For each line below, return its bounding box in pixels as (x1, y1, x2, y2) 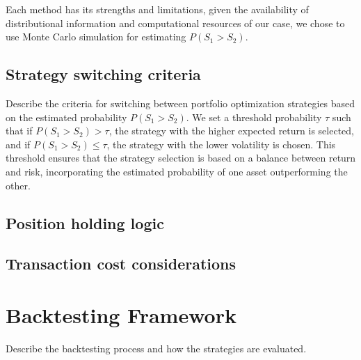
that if (6, 123, 33, 138)
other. (6, 178, 31, 192)
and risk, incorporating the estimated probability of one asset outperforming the (6, 164, 348, 178)
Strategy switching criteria (6, 63, 201, 85)
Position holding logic (6, 212, 164, 233)
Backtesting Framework (6, 300, 236, 329)
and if (6, 136, 31, 151)
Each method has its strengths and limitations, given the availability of (6, 2, 309, 16)
